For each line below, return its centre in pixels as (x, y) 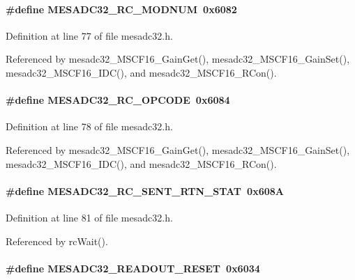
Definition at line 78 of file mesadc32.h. (89, 126)
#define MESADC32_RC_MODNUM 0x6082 (121, 9)
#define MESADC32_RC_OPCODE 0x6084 (118, 100)
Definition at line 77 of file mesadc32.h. (89, 35)
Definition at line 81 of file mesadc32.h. (89, 217)
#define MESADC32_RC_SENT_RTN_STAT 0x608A (145, 190)
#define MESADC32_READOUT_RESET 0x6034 (133, 268)
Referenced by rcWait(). (57, 241)
